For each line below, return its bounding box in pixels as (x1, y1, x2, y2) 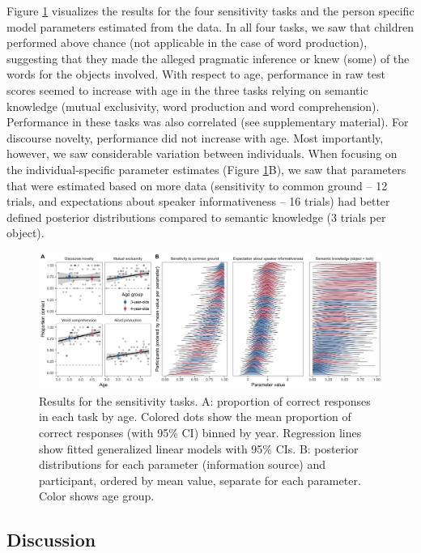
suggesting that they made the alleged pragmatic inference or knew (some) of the (6, 49, 410, 66)
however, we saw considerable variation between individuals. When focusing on (6, 145, 398, 162)
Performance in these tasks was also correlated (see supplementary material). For (6, 113, 409, 130)
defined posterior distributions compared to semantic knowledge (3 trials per (6, 208, 386, 225)
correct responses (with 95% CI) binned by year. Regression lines (39, 424, 362, 441)
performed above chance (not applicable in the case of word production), (6, 34, 368, 51)
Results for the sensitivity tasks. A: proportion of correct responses (39, 392, 371, 409)
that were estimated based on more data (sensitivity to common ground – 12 (6, 177, 388, 194)
